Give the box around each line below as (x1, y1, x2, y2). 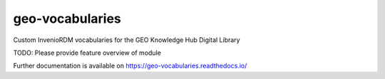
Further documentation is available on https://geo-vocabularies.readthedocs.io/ (13, 61, 247, 70)
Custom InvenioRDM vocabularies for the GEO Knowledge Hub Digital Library (13, 36, 240, 44)
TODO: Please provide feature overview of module (13, 48, 162, 57)
